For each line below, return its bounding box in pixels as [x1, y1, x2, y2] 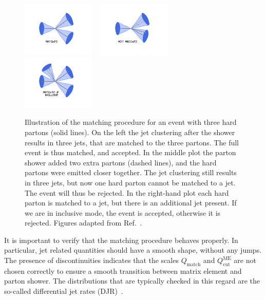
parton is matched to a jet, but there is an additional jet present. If [25, 197, 237, 208]
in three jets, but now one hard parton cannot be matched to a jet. [25, 177, 236, 188]
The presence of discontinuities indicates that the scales [4, 255, 179, 266]
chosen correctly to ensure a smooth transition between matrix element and [4, 265, 242, 276]
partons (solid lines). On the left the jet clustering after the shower [25, 126, 235, 137]
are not [234, 255, 256, 266]
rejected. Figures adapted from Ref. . [25, 217, 142, 228]
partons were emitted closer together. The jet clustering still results [25, 167, 237, 178]
